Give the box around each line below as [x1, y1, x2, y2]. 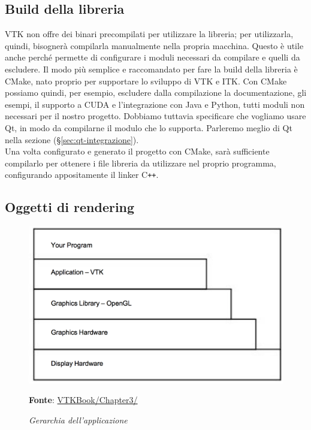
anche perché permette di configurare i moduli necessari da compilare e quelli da [5, 51, 300, 63]
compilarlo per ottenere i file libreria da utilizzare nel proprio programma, [5, 156, 276, 169]
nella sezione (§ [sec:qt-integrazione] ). [5, 133, 139, 146]
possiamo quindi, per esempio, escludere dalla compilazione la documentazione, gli [5, 86, 307, 99]
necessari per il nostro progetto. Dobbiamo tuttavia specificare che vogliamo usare [5, 110, 306, 122]
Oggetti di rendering [5, 198, 135, 216]
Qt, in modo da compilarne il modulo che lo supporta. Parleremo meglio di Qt [5, 121, 292, 134]
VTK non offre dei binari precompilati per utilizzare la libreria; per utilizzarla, [5, 28, 294, 40]
